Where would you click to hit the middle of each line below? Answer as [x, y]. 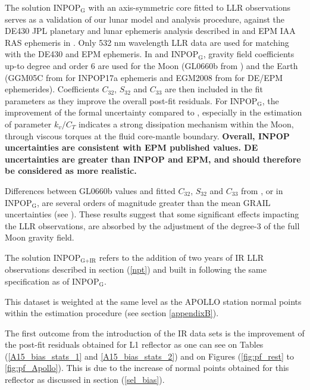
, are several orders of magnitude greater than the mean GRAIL [154, 202]
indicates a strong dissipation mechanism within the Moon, [186, 124]
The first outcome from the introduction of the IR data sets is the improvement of [155, 333]
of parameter [28, 124]
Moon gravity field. [40, 237]
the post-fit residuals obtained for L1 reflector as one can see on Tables [134, 344]
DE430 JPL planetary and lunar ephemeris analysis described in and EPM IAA [150, 31]
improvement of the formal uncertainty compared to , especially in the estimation [154, 112]
